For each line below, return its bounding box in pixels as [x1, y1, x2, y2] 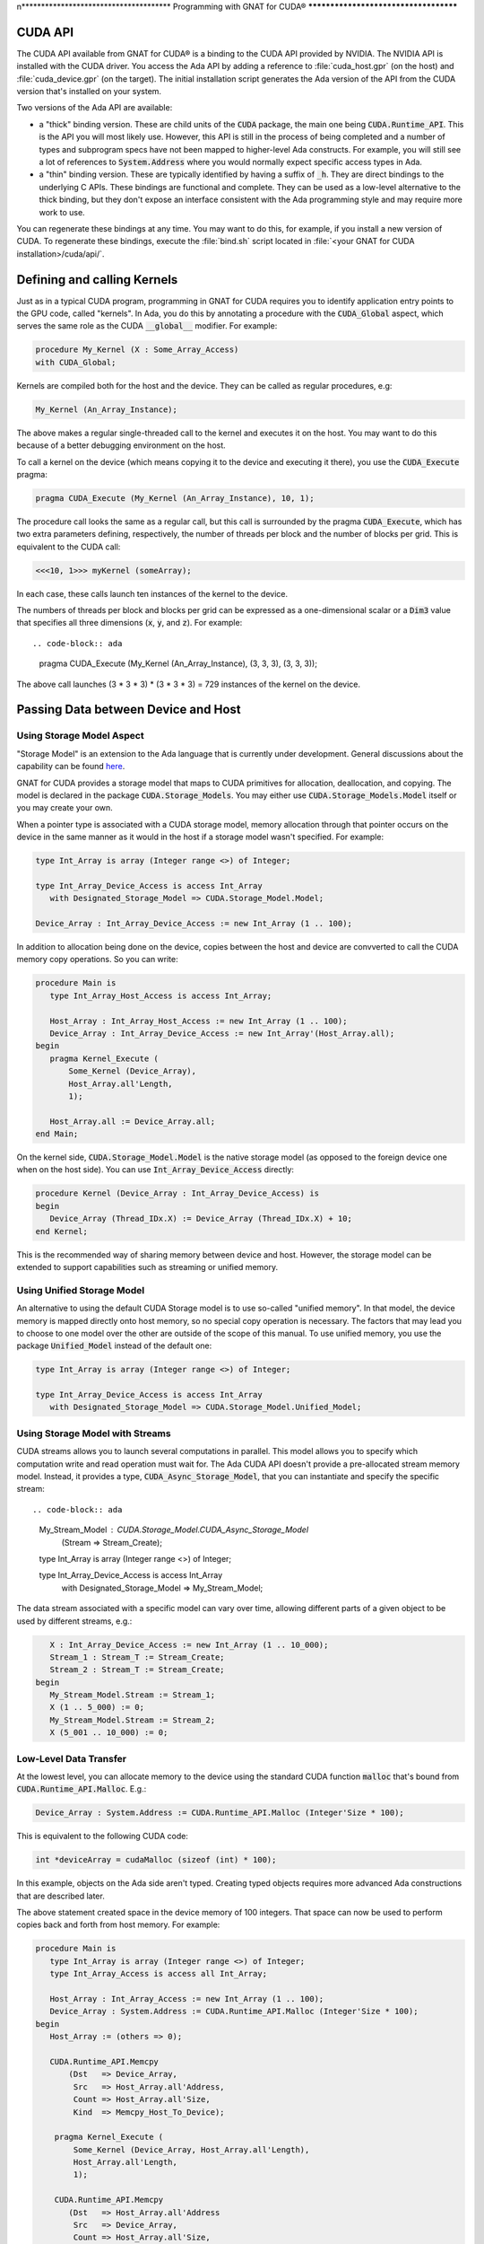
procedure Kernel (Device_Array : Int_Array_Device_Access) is [35, 1188, 320, 1198]
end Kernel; [35, 1226, 89, 1236]
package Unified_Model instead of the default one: [16, 1340, 212, 1351]
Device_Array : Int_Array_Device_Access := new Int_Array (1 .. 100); [35, 918, 353, 929]
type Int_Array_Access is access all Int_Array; [49, 1968, 268, 1979]
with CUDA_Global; [35, 357, 117, 367]
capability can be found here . [16, 761, 125, 772]
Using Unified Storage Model [16, 1284, 145, 1296]
